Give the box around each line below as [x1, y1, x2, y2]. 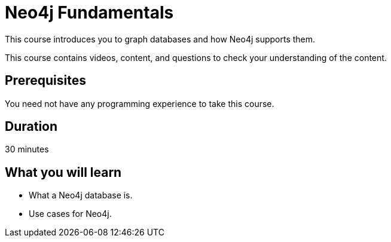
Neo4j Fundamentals [5, 2, 174, 23]
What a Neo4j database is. [29, 190, 133, 201]
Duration [5, 119, 58, 134]
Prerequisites [5, 73, 86, 88]
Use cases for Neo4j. [29, 209, 112, 219]
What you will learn [5, 164, 122, 180]
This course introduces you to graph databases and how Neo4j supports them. [5, 33, 316, 44]
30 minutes [5, 144, 49, 155]
